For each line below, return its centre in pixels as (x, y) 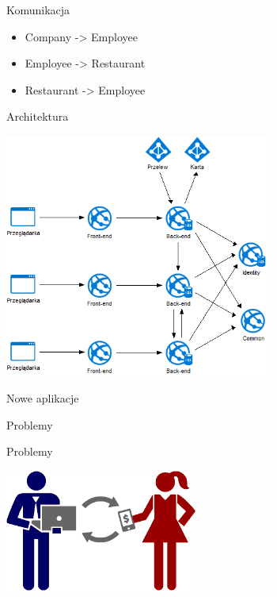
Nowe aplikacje (43, 397)
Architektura (38, 116)
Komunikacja (38, 10)
